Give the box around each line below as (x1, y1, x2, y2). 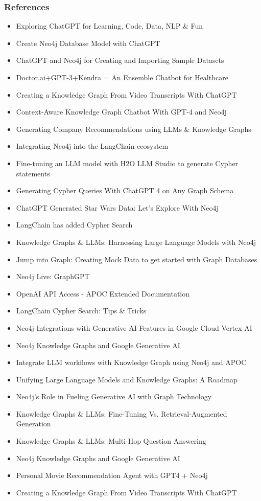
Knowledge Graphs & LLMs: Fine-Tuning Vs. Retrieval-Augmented (16, 408, 227, 419)
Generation (16, 418, 51, 429)
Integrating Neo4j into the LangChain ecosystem (16, 141, 169, 151)
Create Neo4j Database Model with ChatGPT (16, 37, 160, 48)
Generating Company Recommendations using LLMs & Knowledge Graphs (16, 123, 251, 134)
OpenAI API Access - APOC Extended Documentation (16, 288, 190, 299)
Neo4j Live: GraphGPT (16, 271, 90, 282)
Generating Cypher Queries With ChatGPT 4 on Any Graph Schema (16, 185, 234, 196)
